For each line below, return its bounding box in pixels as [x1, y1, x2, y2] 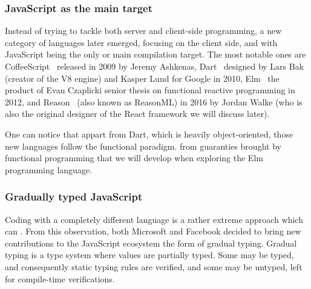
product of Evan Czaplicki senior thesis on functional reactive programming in [5, 84, 295, 96]
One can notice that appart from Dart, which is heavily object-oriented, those [5, 127, 293, 140]
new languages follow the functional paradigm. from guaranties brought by [5, 139, 281, 152]
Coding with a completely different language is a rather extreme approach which [5, 213, 303, 225]
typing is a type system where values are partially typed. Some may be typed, [5, 248, 294, 261]
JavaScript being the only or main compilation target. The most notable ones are [5, 48, 306, 61]
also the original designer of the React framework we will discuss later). [5, 107, 270, 120]
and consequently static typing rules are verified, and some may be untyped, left [5, 260, 303, 273]
